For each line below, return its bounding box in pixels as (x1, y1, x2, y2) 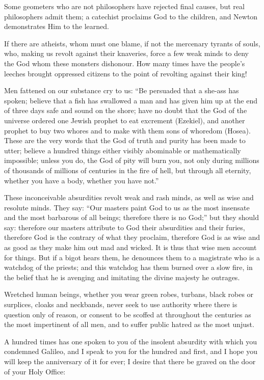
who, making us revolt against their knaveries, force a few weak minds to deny (4, 48, 249, 59)
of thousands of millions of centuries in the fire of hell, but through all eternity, (4, 165, 251, 175)
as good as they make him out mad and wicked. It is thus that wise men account (4, 242, 257, 253)
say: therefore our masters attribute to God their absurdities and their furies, (4, 222, 245, 232)
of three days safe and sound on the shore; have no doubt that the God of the (4, 105, 247, 116)
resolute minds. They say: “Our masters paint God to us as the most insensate (4, 202, 250, 212)
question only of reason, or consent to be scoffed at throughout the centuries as (4, 309, 251, 319)
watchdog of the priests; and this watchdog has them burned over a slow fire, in (4, 262, 253, 273)
